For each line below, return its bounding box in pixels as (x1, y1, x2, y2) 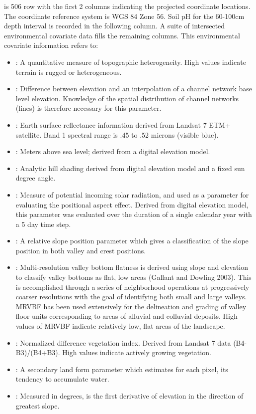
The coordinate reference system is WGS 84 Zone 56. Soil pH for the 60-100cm (4, 10, 245, 21)
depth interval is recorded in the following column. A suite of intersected (4, 20, 225, 31)
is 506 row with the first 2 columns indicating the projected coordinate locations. (4, 1, 251, 11)
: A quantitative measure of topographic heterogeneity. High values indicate (15, 56, 246, 67)
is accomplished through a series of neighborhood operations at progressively (15, 281, 250, 292)
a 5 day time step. (15, 218, 71, 229)
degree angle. (15, 173, 56, 183)
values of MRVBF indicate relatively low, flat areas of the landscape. (15, 321, 225, 331)
